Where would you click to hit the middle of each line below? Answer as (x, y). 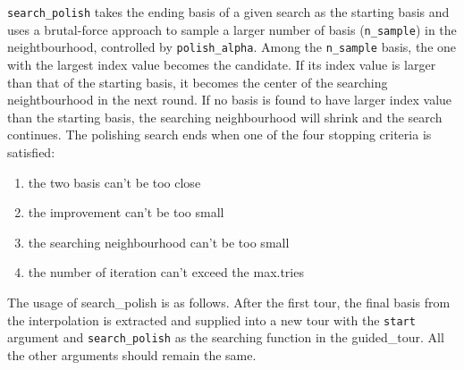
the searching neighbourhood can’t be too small (159, 242)
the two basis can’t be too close (114, 182)
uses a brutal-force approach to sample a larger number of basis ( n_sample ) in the (232, 29)
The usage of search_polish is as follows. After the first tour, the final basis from (229, 302)
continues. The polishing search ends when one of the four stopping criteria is (219, 135)
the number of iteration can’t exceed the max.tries (166, 272)
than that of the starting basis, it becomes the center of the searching (198, 82)
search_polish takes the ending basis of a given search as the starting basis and (228, 12)
